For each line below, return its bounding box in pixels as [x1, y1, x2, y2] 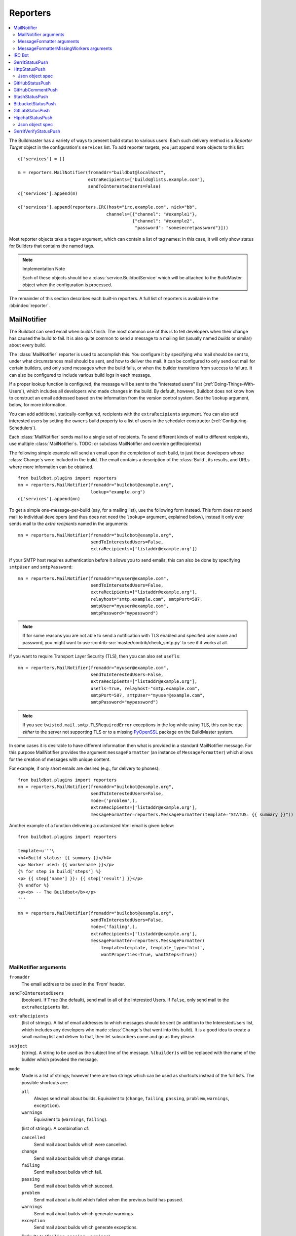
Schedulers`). [9, 425, 37, 431]
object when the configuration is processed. [22, 282, 112, 288]
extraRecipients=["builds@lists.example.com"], [88, 177, 205, 182]
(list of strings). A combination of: [21, 1125, 90, 1131]
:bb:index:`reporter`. [9, 302, 50, 309]
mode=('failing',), [90, 924, 138, 929]
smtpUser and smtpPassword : [9, 564, 73, 570]
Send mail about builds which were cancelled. [34, 1141, 127, 1147]
